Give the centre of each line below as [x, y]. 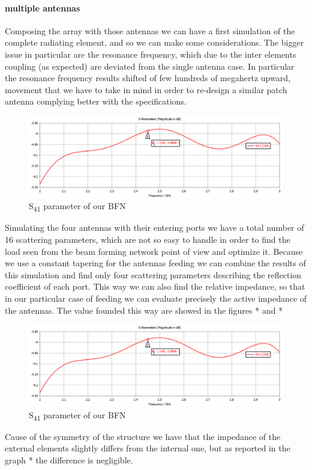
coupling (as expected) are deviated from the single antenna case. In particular [150, 66]
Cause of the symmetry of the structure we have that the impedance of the [143, 436]
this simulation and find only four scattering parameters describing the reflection [153, 274]
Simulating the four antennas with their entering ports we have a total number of [154, 227]
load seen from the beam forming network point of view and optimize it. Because [154, 251]
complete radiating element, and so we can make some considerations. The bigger [154, 42]
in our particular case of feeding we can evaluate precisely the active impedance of [156, 298]
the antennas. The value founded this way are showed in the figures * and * [144, 310]
